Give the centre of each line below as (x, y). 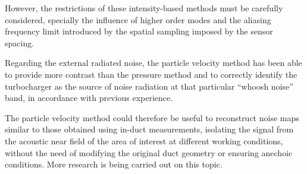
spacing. (20, 42)
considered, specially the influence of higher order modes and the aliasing (138, 19)
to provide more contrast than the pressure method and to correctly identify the (151, 74)
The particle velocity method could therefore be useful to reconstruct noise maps (152, 117)
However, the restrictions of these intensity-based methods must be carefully (144, 8)
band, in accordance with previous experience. (89, 98)
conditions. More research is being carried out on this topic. (114, 164)
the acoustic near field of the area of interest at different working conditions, (144, 140)
